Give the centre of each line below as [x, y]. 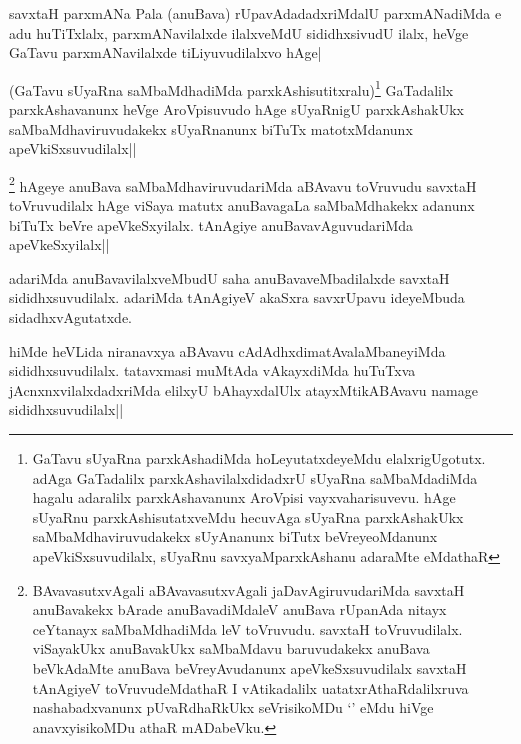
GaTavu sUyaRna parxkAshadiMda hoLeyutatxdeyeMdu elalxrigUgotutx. [259, 458]
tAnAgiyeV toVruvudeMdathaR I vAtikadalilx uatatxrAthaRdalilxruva [250, 687]
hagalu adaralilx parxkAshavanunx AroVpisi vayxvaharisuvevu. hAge [244, 497]
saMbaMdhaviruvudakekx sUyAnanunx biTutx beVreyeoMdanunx [235, 536]
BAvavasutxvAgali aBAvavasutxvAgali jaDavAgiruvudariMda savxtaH [248, 589]
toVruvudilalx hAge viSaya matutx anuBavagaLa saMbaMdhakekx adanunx [242, 205]
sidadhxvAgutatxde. [71, 317]
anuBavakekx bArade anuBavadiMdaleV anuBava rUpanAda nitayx [239, 609]
